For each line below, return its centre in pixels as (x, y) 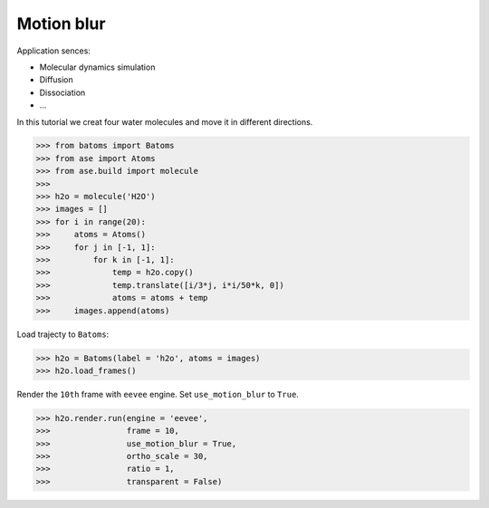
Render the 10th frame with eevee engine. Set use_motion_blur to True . (158, 394)
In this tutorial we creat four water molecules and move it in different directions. (165, 121)
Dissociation (62, 92)
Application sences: (53, 51)
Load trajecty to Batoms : (63, 334)
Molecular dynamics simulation (97, 67)
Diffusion (57, 80)
